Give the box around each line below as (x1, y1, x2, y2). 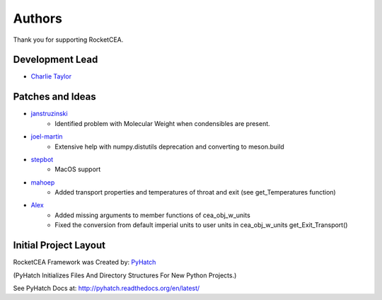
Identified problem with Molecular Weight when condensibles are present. (54, 119, 270, 127)
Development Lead (13, 54, 98, 66)
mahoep (30, 178, 55, 187)
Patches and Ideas (13, 91, 96, 103)
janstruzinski (30, 110, 68, 118)
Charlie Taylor (30, 72, 72, 81)
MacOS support (54, 165, 101, 173)
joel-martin (30, 132, 63, 141)
